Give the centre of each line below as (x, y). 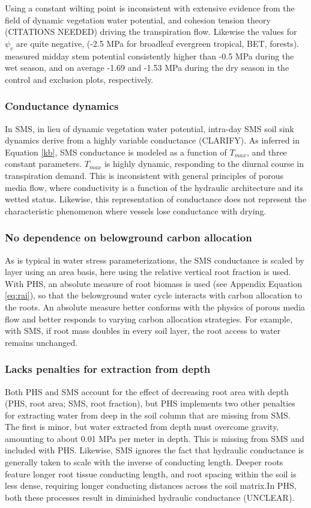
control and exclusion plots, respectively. (79, 79)
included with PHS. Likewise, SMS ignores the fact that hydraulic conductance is (155, 450)
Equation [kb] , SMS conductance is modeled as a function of (116, 152)
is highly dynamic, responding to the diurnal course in (204, 164)
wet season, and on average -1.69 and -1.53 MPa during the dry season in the (147, 68)
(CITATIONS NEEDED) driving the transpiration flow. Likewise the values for (151, 32)
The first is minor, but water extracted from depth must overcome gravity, (142, 427)
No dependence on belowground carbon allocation (128, 237)
